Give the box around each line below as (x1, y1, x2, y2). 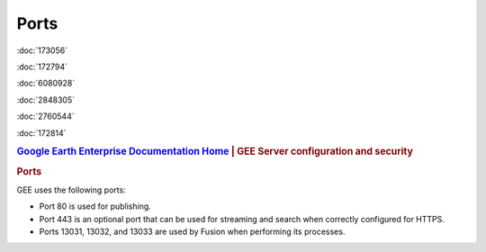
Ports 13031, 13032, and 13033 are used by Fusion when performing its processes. (39, 226, 346, 237)
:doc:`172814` (16, 127, 67, 139)
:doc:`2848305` (16, 94, 76, 105)
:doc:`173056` (16, 45, 67, 56)
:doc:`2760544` (16, 111, 76, 121)
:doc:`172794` (16, 61, 67, 72)
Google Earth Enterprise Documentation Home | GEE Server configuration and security (16, 145, 414, 157)
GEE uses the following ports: (16, 184, 126, 195)
